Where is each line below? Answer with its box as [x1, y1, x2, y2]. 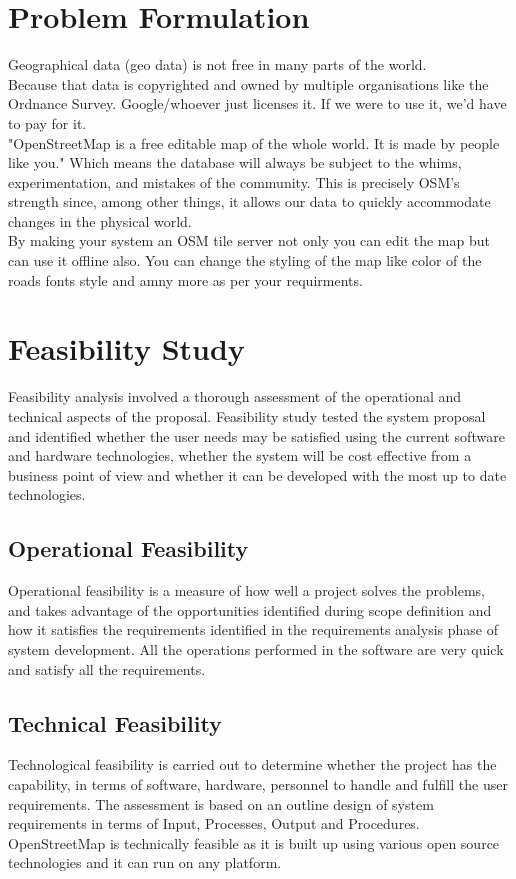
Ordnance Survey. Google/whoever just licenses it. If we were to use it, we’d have [8, 93, 507, 114]
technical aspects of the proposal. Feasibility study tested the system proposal [8, 405, 486, 426]
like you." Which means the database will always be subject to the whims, [8, 152, 462, 173]
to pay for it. [8, 112, 87, 133]
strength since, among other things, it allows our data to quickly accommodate [8, 191, 491, 212]
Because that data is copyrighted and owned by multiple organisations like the [8, 73, 489, 94]
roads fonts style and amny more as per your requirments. [8, 269, 363, 290]
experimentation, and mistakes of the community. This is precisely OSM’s [8, 171, 460, 192]
